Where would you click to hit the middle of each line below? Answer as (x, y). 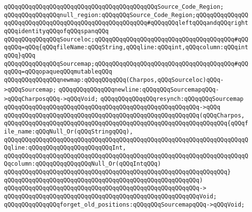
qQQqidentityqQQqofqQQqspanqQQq (56, 31)
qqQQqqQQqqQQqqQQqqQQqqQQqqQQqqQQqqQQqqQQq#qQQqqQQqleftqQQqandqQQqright (126, 23)
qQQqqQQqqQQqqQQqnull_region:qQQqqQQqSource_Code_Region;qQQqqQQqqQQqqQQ (126, 15)
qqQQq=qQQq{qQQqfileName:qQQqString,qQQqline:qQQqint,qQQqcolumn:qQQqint (126, 48)
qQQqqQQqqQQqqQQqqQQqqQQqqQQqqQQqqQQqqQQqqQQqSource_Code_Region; (114, 7)
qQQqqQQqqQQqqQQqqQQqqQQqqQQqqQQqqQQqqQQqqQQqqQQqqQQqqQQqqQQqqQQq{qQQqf (126, 124)
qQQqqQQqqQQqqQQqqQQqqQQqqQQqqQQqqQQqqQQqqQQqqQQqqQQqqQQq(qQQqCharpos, (124, 115)
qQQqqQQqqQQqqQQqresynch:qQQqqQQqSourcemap (172, 99)
